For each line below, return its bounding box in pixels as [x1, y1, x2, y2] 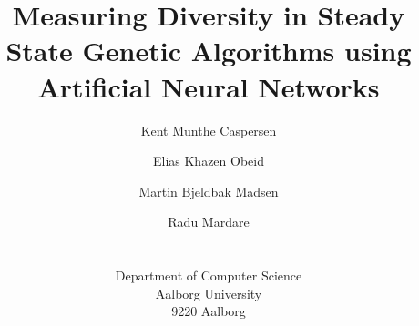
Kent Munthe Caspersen [140, 120, 277, 139]
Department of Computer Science [115, 266, 302, 285]
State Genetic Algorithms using [5, 32, 412, 69]
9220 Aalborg [171, 301, 246, 321]
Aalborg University [155, 283, 262, 302]
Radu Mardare [168, 212, 250, 231]
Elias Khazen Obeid [152, 151, 264, 170]
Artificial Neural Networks [37, 67, 380, 105]
